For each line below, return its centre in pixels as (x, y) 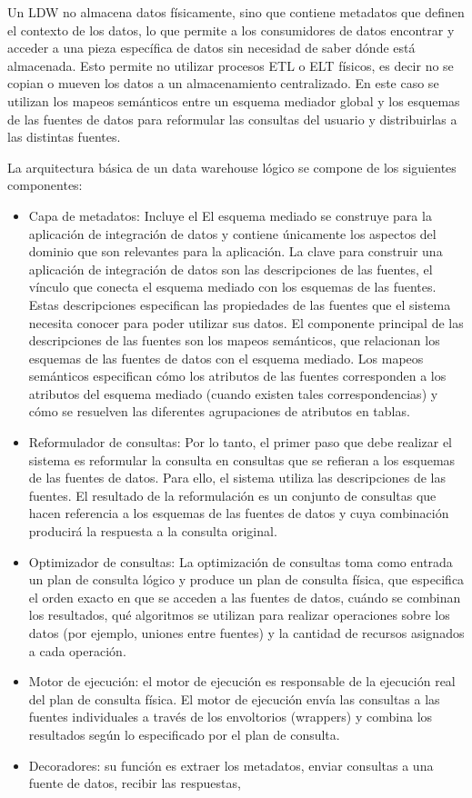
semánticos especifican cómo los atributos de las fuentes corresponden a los (237, 376)
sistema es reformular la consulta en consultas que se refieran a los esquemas (242, 459)
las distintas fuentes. (64, 137)
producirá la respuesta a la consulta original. (153, 531)
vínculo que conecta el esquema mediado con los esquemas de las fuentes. (232, 287)
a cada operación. (77, 650)
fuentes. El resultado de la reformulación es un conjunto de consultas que (232, 495)
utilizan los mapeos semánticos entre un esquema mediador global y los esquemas (234, 100)
